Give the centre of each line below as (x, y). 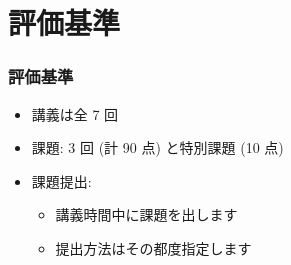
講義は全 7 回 (75, 113)
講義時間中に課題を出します (146, 214)
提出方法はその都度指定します (153, 247)
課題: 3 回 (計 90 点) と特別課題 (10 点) (157, 147)
